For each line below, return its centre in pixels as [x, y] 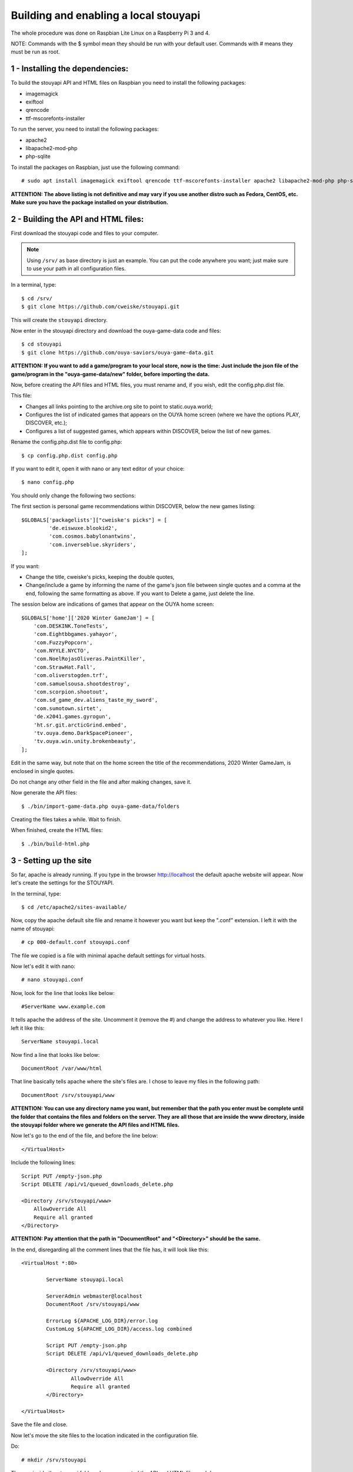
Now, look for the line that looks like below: [63, 993]
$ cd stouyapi [41, 344]
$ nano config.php [48, 482]
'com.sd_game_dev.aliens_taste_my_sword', [96, 700]
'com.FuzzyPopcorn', [63, 642]
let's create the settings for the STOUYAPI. [62, 883]
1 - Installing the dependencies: [70, 69]
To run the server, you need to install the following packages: [85, 129]
